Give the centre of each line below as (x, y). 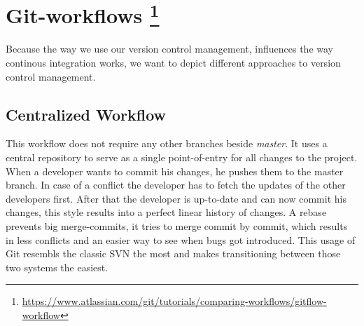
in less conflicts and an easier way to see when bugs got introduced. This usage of (181, 239)
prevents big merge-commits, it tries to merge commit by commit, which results (177, 226)
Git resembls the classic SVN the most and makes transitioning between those (173, 253)
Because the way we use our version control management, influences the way (169, 49)
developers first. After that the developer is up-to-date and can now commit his (176, 198)
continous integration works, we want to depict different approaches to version (173, 63)
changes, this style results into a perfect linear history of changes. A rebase (166, 212)
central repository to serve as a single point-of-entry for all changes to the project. (182, 157)
